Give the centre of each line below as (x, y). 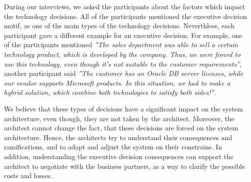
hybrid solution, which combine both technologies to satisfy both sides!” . (110, 92)
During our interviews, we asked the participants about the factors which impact (125, 6)
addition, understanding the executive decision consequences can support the (119, 156)
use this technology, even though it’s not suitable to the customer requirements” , (123, 64)
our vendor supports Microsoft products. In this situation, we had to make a (117, 82)
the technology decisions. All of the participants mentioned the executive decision (125, 16)
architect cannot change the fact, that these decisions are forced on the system (121, 128)
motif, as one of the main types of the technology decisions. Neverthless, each (119, 26)
